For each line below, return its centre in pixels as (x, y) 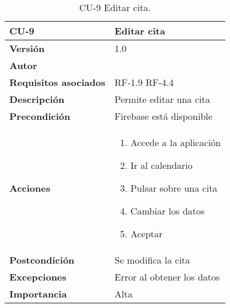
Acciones (30, 188)
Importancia (38, 294)
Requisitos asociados (57, 82)
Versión (27, 48)
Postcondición (42, 260)
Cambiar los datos (168, 211)
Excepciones (38, 277)
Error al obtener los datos (167, 277)
